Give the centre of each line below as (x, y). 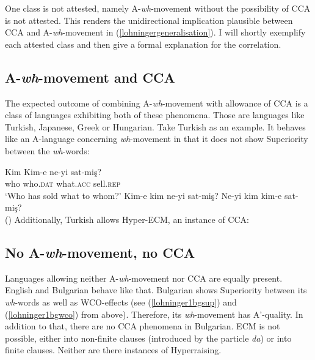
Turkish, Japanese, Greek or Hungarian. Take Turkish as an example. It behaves (155, 126)
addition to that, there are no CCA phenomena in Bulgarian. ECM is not (143, 326)
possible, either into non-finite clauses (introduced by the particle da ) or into (148, 338)
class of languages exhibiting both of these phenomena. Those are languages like (155, 115)
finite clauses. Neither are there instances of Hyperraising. (113, 350)
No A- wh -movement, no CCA (100, 252)
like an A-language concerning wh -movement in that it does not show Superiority (157, 139)
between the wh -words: (47, 150)
